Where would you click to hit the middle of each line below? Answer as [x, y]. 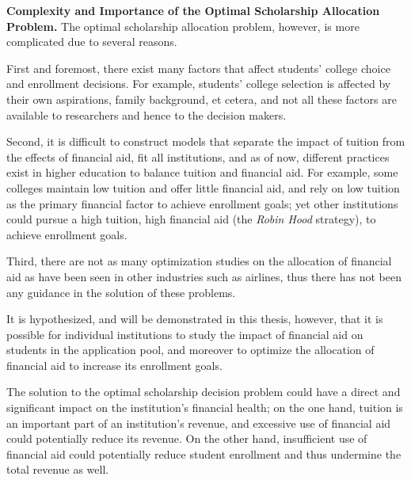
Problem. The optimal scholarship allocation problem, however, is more [183, 26]
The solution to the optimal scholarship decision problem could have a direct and [204, 392]
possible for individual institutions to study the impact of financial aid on [185, 334]
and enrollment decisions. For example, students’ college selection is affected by [199, 84]
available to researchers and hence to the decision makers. [147, 114]
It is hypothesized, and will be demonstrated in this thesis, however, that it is [195, 319]
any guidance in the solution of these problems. [121, 292]
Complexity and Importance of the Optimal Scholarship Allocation [193, 10]
